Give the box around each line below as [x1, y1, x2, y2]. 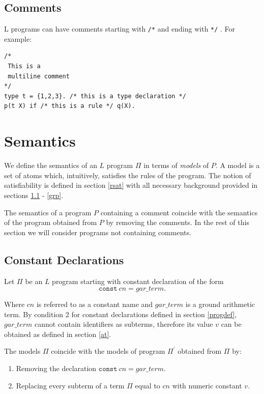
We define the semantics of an [4, 160, 97, 171]
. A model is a [215, 160, 260, 171]
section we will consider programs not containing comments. [4, 227, 191, 237]
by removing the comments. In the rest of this [106, 217, 249, 228]
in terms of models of [143, 160, 209, 171]
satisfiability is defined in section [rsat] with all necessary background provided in [4, 180, 258, 190]
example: [4, 33, 32, 44]
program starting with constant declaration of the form [52, 275, 224, 286]
